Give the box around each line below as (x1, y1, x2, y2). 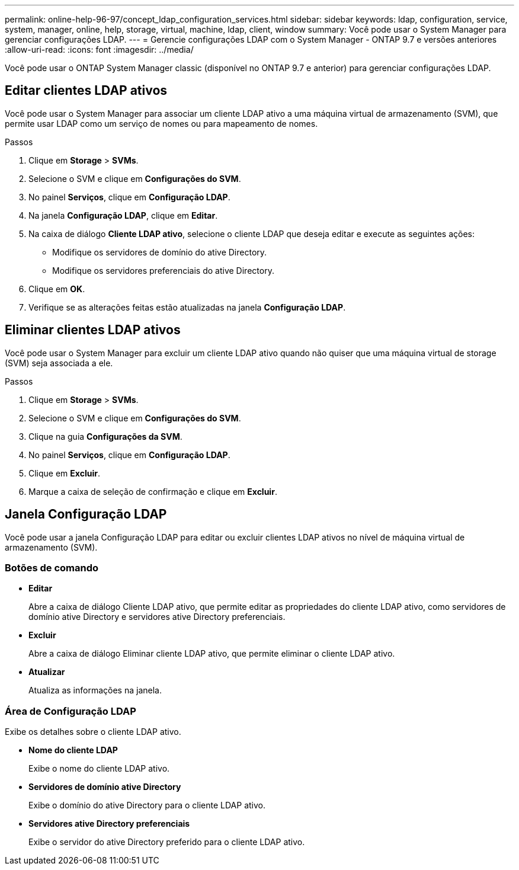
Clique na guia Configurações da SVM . (28, 431, 182, 442)
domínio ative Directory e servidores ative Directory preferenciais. (28, 612, 286, 622)
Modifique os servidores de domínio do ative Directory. (52, 247, 267, 257)
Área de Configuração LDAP (5, 705, 136, 717)
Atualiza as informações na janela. (28, 685, 162, 696)
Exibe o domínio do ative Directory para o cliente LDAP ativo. (28, 800, 265, 811)
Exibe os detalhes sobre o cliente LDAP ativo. (5, 727, 181, 737)
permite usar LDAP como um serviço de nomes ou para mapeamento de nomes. (5, 118, 318, 129)
